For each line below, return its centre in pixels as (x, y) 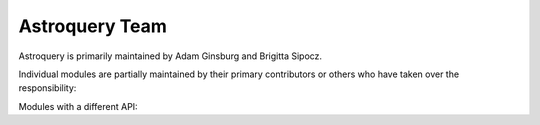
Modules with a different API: (78, 106)
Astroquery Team (92, 26)
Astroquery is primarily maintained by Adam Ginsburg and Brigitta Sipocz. (170, 56)
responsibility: (47, 88)
